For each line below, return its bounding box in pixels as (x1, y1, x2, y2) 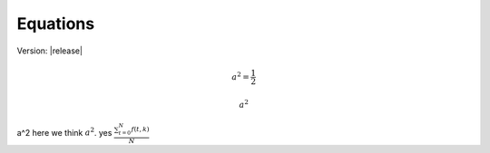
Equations (16, 14, 95, 33)
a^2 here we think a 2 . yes (16, 126, 113, 138)
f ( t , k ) (131, 125, 150, 134)
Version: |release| (16, 45, 83, 56)
